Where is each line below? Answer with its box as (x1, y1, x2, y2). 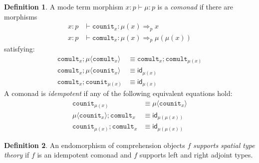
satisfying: (4, 43, 35, 54)
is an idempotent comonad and (37, 149, 132, 160)
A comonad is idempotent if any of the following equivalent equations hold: (4, 88, 233, 98)
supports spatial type (193, 139, 255, 150)
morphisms (4, 11, 37, 21)
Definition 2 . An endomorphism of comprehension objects (4, 139, 185, 150)
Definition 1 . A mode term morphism (4, 1, 123, 11)
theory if (4, 149, 29, 160)
